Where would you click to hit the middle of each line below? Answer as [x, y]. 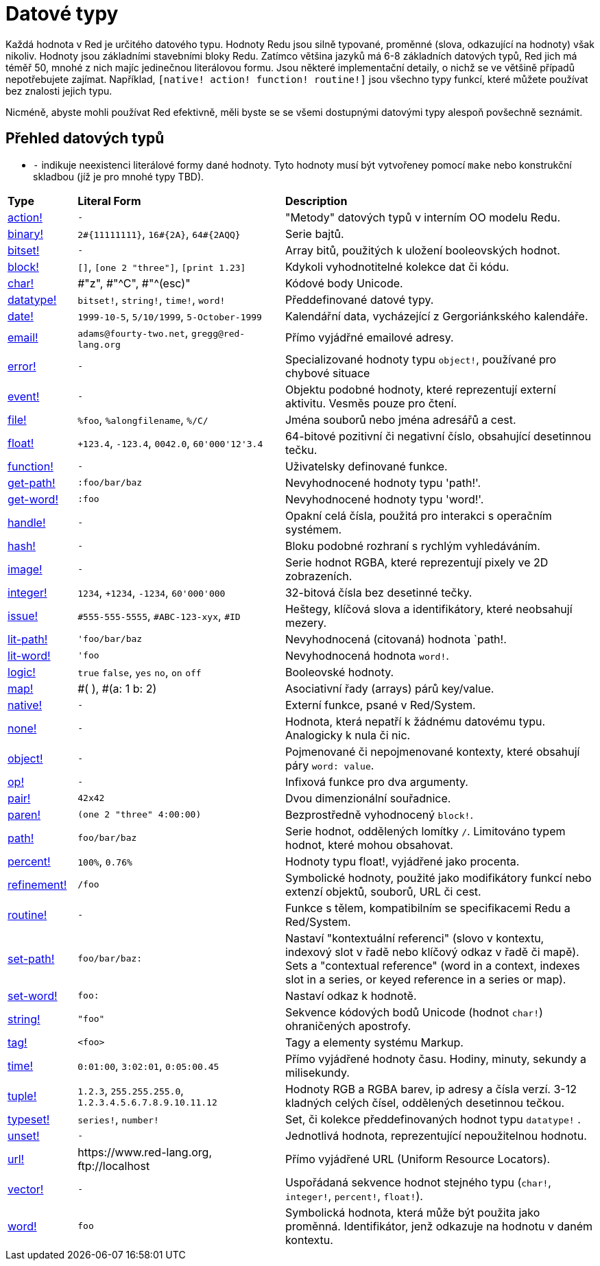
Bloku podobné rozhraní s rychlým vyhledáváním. [412, 546]
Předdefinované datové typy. [359, 299]
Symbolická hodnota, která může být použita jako [412, 1212]
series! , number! [118, 1119]
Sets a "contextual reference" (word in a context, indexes [432, 965]
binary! [25, 234]
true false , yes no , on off [140, 672]
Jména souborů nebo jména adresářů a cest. [400, 419]
